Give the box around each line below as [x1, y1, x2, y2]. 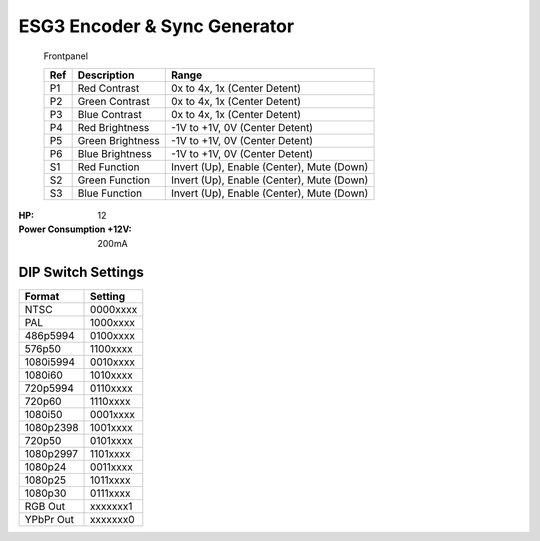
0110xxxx [90, 381, 134, 395]
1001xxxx [90, 420, 134, 434]
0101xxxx [90, 433, 134, 447]
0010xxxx [90, 355, 135, 369]
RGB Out [24, 499, 65, 513]
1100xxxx [90, 341, 134, 355]
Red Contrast [77, 81, 140, 95]
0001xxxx [90, 407, 135, 421]
